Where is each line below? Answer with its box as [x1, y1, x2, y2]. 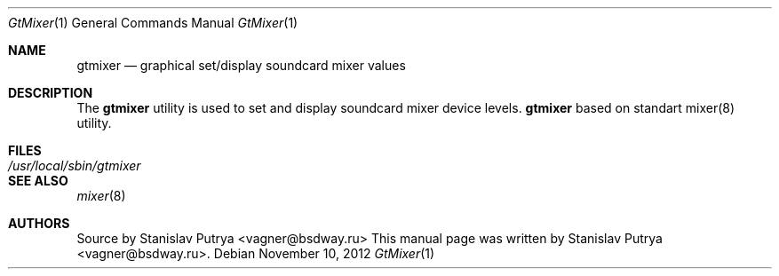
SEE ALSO [8, 173, 68, 188]
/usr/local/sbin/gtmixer [8, 158, 141, 173]
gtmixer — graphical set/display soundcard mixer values [76, 58, 406, 73]
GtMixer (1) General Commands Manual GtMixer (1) [8, 15, 298, 30]
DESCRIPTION [8, 85, 93, 100]
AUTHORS [8, 216, 70, 231]
